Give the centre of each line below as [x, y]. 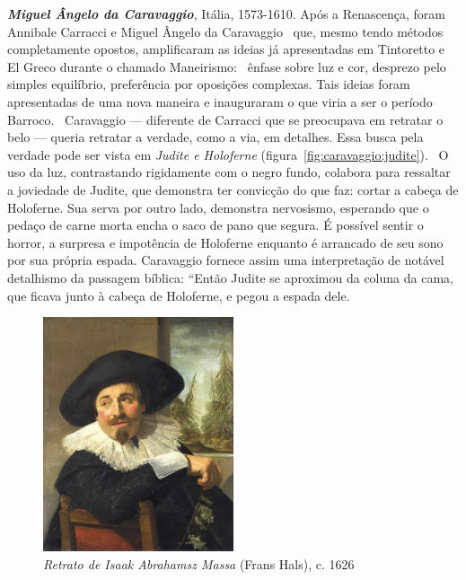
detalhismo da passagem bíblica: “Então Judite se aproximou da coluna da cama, [230, 277]
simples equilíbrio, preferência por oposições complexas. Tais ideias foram [209, 84]
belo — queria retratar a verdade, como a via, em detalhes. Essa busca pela [215, 137]
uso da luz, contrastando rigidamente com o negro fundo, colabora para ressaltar [229, 172]
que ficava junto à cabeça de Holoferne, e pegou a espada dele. [179, 295]
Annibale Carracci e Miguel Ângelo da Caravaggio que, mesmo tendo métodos [225, 31]
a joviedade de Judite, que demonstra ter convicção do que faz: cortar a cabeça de [233, 189]
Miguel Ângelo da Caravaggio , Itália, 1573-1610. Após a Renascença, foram [226, 13]
